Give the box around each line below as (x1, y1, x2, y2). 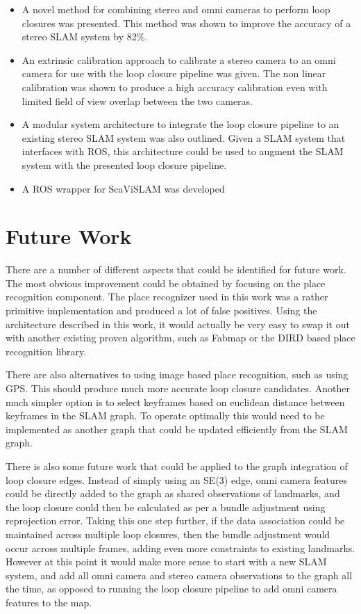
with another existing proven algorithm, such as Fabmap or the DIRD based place (6, 330, 355, 345)
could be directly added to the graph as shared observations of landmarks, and (6, 486, 340, 501)
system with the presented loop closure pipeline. (22, 157, 227, 172)
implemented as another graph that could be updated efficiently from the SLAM (6, 421, 348, 436)
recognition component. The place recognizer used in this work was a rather (6, 289, 328, 304)
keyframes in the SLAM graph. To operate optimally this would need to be (6, 408, 325, 423)
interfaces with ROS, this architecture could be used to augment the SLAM (22, 144, 344, 159)
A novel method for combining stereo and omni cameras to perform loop (22, 2, 330, 16)
